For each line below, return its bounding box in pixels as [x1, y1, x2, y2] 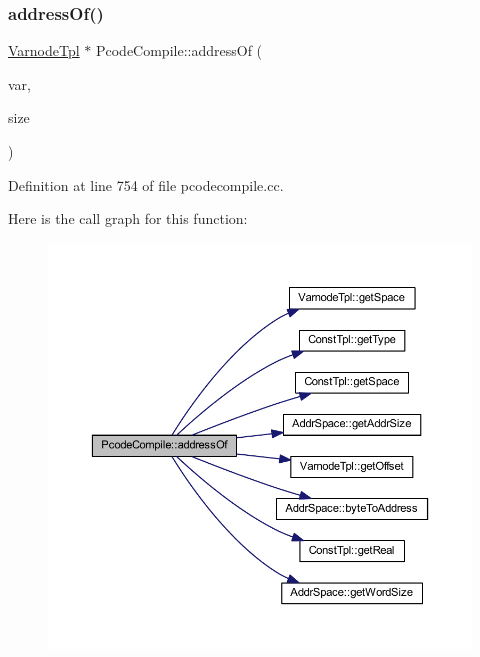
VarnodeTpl [8, 40, 80, 61]
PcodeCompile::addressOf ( [95, 40, 263, 61]
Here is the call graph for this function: [8, 208, 248, 229]
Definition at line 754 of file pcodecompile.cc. [8, 174, 284, 195]
